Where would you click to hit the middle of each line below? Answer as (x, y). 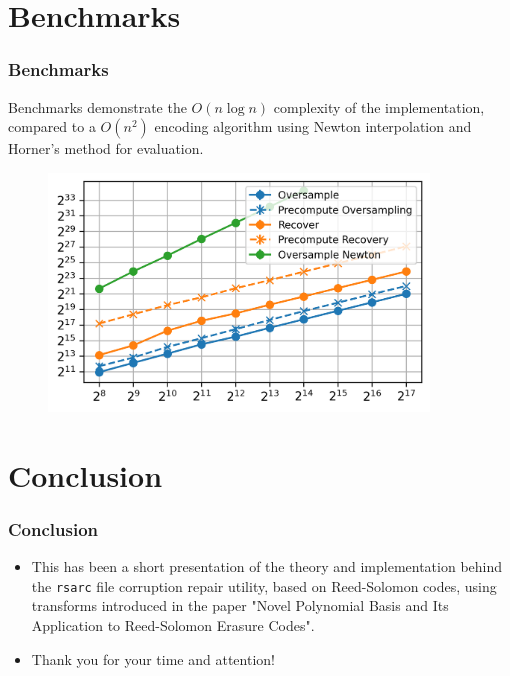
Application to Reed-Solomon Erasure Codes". (173, 624)
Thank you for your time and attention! (153, 658)
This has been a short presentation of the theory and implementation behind (267, 566)
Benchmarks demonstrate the (97, 106)
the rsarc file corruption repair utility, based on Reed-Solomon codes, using (264, 585)
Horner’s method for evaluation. (106, 148)
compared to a (52, 126)
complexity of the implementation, (379, 106)
